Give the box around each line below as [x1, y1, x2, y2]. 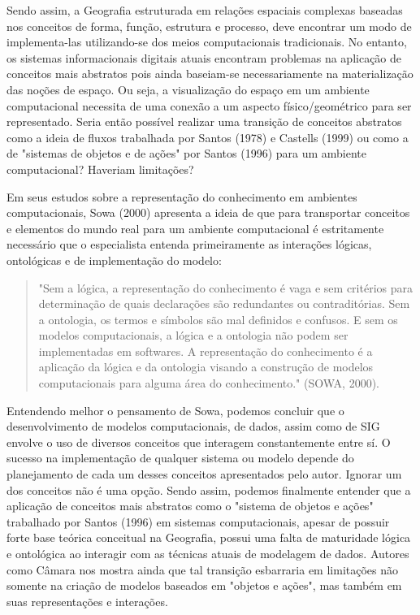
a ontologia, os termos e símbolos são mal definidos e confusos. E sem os [38, 310, 398, 327]
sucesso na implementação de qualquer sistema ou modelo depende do [6, 449, 354, 466]
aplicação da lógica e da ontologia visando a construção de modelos [38, 358, 374, 375]
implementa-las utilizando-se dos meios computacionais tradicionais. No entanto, [6, 33, 407, 50]
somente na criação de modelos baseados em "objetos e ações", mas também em [6, 577, 402, 594]
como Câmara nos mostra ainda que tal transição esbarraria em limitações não [6, 561, 399, 578]
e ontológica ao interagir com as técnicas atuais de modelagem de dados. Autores [6, 545, 409, 561]
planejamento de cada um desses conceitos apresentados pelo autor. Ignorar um [6, 466, 402, 483]
